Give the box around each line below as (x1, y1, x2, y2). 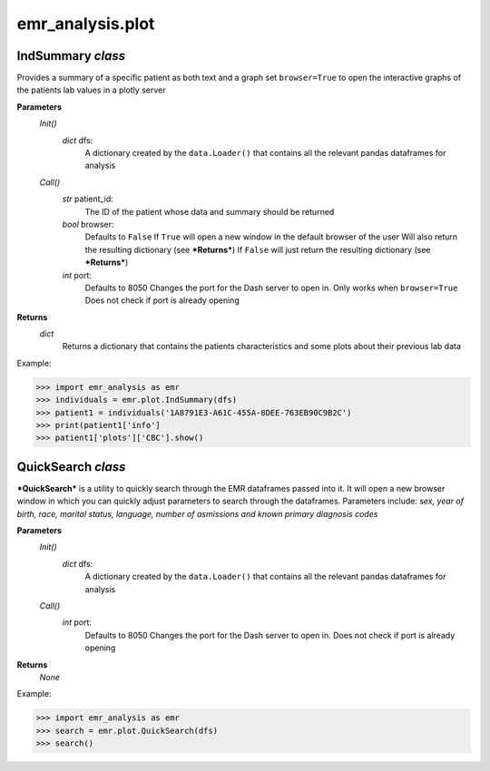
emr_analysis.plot (16, 14, 155, 34)
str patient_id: (62, 193, 113, 204)
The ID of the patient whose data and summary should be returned (84, 206, 335, 217)
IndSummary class (16, 48, 126, 63)
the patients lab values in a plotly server (16, 84, 166, 95)
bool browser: (62, 219, 114, 229)
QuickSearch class (16, 459, 126, 474)
